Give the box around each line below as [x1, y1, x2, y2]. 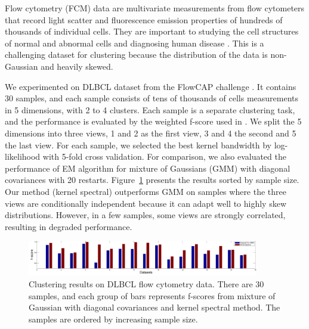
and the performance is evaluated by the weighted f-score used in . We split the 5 [5, 115, 302, 128]
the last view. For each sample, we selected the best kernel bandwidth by [5, 138, 271, 151]
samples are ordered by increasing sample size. [29, 312, 198, 325]
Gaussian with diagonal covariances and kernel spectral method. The [29, 301, 280, 314]
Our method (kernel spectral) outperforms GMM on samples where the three [5, 185, 287, 197]
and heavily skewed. [41, 60, 113, 72]
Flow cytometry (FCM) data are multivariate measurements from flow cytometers [5, 2, 305, 14]
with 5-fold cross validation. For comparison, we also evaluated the [42, 150, 286, 163]
